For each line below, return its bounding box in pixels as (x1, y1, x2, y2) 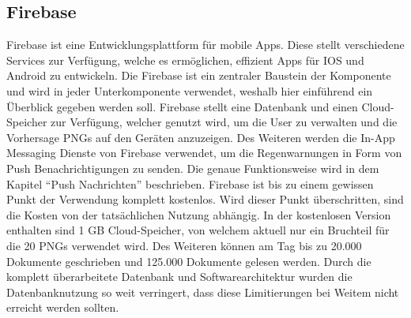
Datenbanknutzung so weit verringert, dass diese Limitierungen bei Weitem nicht (6, 283, 399, 300)
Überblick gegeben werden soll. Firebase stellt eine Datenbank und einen (6, 98, 358, 114)
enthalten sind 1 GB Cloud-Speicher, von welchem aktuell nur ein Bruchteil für (6, 222, 390, 238)
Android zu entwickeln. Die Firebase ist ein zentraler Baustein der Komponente (6, 67, 391, 84)
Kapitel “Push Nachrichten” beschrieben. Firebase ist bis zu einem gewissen (6, 175, 374, 192)
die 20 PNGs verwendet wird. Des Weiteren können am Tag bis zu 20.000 (6, 237, 362, 253)
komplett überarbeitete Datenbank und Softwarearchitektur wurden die (6, 268, 353, 285)
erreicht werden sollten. (6, 299, 119, 316)
